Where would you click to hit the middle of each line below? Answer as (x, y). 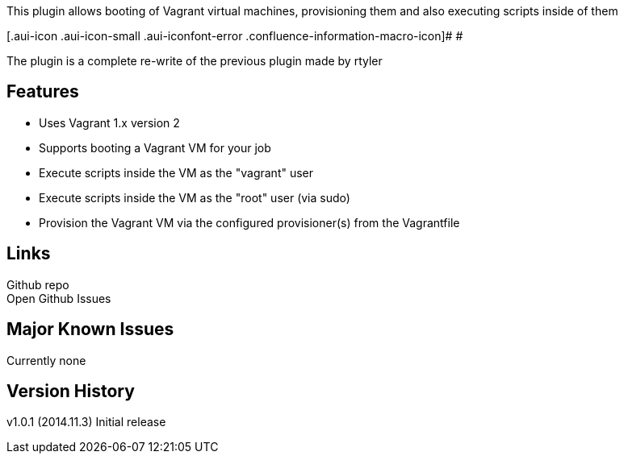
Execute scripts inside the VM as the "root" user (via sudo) (195, 197)
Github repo (38, 284)
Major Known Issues (90, 329)
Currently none (46, 360)
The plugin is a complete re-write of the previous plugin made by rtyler (195, 61)
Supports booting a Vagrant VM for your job (155, 147)
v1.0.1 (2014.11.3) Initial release (86, 422)
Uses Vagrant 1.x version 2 (109, 122)
